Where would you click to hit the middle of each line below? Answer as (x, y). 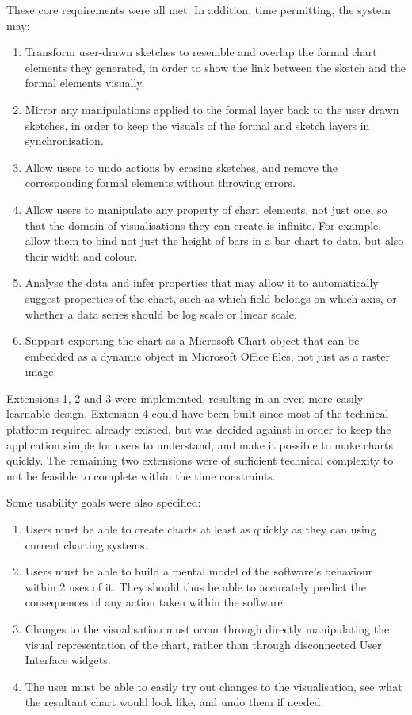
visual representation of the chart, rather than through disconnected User (203, 644)
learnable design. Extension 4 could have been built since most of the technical (198, 413)
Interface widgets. (68, 660)
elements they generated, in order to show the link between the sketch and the (215, 67)
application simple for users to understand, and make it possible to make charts (200, 444)
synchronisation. (64, 141)
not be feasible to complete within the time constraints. (141, 475)
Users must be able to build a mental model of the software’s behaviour (199, 571)
